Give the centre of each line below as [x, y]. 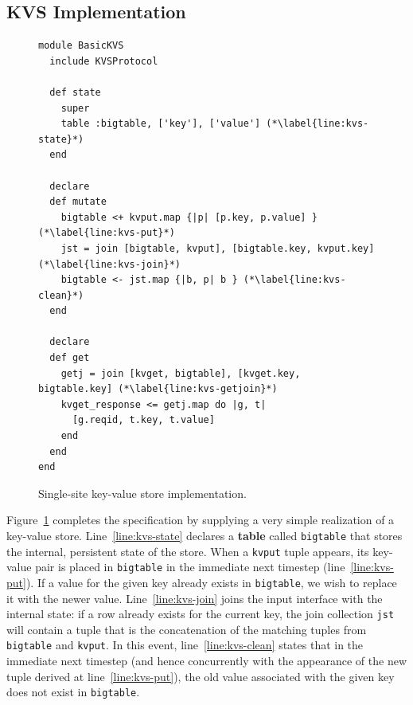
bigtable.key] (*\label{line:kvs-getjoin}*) [158, 389]
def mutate [78, 202]
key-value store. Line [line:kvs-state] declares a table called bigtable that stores [205, 536]
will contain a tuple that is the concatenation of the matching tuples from [187, 629]
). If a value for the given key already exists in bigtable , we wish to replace [211, 582]
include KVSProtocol [104, 61]
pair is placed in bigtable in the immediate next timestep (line [190, 567]
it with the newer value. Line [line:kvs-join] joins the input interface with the [195, 598]
